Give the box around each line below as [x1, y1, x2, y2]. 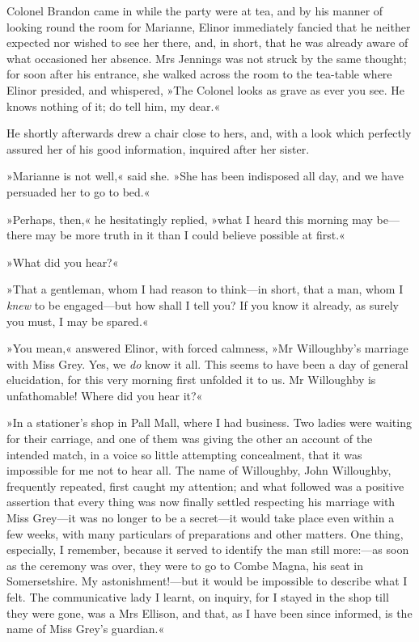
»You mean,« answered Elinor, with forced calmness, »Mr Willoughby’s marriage [6, 340, 408, 357]
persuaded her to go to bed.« [6, 183, 150, 200]
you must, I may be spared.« [6, 312, 149, 329]
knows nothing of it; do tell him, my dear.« [6, 97, 221, 114]
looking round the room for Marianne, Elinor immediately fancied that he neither [6, 18, 411, 35]
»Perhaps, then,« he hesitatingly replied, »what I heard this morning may [6, 210, 373, 227]
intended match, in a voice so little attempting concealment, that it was [6, 446, 362, 462]
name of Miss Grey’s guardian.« [6, 620, 165, 637]
